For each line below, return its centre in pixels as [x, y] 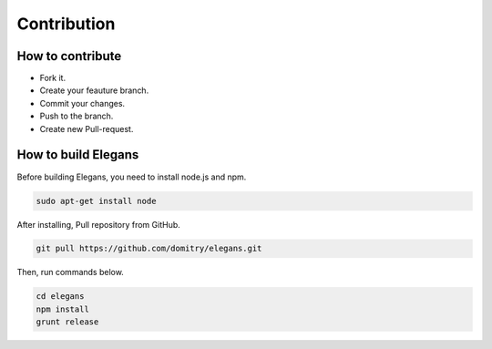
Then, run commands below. [71, 272]
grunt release [67, 322]
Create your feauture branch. [94, 90]
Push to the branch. [77, 116]
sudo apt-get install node [96, 201]
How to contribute [69, 56]
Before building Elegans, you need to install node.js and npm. [132, 177]
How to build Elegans [78, 155]
